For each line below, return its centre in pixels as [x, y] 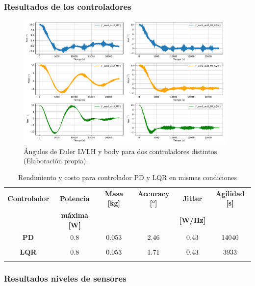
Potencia [75, 198]
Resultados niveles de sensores [65, 278]
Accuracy [153, 193]
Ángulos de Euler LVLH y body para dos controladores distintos [120, 151]
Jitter [192, 198]
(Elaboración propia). [56, 161]
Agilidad [230, 193]
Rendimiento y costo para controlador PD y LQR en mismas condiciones [127, 177]
